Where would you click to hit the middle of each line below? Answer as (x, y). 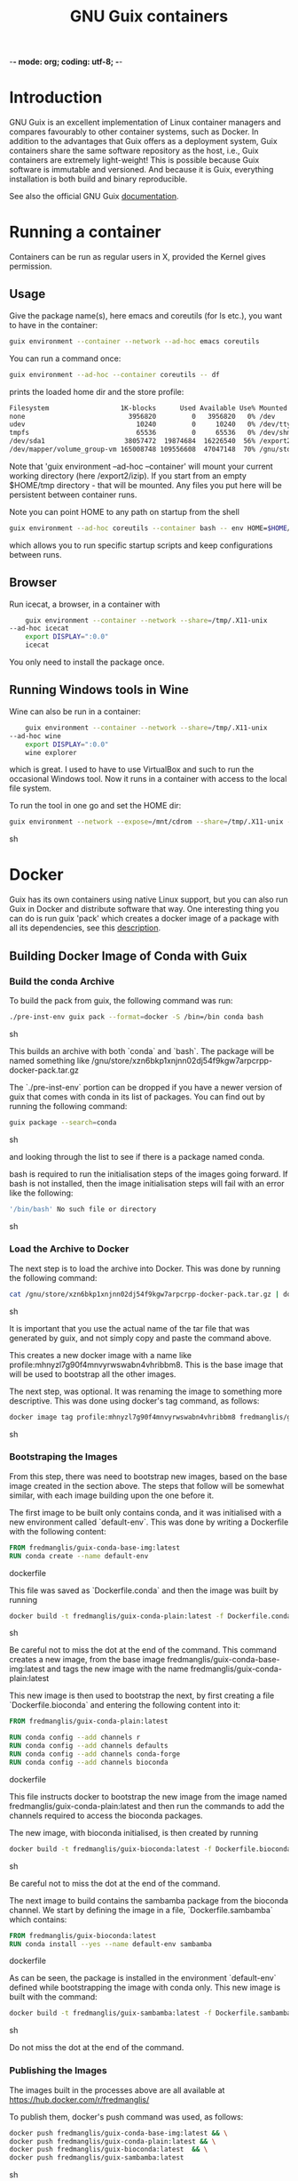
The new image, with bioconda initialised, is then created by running (134, 1832)
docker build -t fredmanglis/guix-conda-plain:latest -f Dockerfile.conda (150, 1616)
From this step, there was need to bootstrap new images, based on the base (149, 1476)
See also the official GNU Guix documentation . (94, 197)
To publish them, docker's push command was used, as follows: (126, 2117)
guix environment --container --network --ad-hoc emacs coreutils (134, 341)
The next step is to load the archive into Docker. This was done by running (145, 1268)
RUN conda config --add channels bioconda (89, 1762)
